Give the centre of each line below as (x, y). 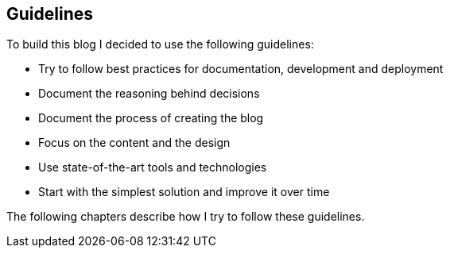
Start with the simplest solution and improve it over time (184, 192)
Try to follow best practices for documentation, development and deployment (241, 69)
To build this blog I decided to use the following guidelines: (160, 44)
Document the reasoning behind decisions (149, 94)
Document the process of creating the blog (151, 118)
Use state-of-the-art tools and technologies (153, 167)
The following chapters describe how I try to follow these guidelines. (186, 217)
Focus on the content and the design (134, 143)
